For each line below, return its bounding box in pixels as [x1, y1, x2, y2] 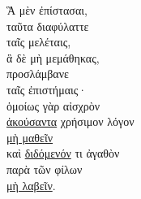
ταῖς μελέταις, [6, 33, 71, 50]
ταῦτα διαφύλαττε [6, 17, 89, 34]
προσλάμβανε [6, 65, 69, 82]
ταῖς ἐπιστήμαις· [6, 80, 88, 97]
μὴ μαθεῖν [6, 128, 53, 145]
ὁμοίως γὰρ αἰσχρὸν [6, 97, 100, 114]
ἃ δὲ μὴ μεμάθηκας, [6, 49, 100, 66]
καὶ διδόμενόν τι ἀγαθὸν [6, 145, 120, 162]
